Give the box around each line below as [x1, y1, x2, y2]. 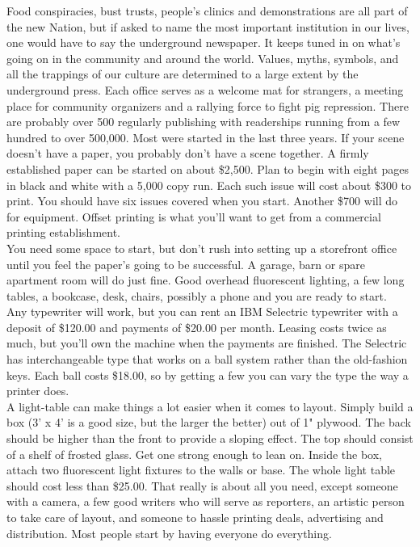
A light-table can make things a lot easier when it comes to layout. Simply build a [6, 398, 414, 414]
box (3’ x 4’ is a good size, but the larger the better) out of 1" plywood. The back [6, 414, 411, 431]
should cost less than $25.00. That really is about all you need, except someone [6, 477, 398, 494]
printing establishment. [6, 224, 120, 241]
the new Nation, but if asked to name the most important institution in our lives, [6, 18, 409, 35]
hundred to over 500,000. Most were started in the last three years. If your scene [6, 128, 405, 145]
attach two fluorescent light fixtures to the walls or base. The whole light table [6, 461, 396, 478]
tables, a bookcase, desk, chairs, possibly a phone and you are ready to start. [6, 287, 387, 304]
